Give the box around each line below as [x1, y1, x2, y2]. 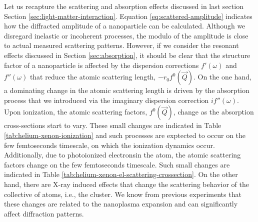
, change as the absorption [173, 106, 254, 117]
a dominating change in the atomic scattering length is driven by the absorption [4, 85, 249, 95]
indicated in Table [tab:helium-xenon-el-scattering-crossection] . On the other [4, 169, 238, 179]
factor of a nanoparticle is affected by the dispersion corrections [4, 59, 199, 70]
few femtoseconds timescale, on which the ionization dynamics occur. [4, 139, 215, 150]
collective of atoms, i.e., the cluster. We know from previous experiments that [4, 188, 241, 199]
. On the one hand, [193, 71, 251, 82]
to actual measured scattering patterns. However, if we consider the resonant [4, 40, 239, 50]
